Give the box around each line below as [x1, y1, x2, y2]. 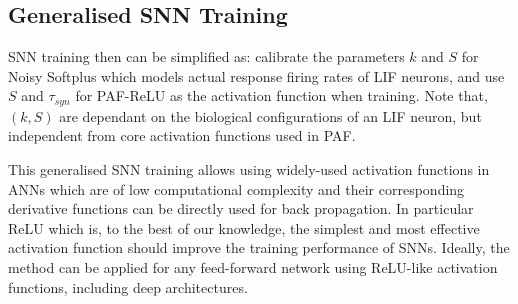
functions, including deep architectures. [8, 276, 248, 297]
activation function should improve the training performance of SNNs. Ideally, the [8, 237, 510, 258]
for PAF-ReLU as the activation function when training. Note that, [75, 85, 488, 106]
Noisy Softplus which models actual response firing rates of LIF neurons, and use [8, 65, 505, 86]
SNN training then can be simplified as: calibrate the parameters [8, 46, 405, 67]
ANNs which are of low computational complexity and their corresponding [8, 178, 465, 199]
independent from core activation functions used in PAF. [8, 125, 356, 146]
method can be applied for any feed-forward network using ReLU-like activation [8, 257, 498, 277]
